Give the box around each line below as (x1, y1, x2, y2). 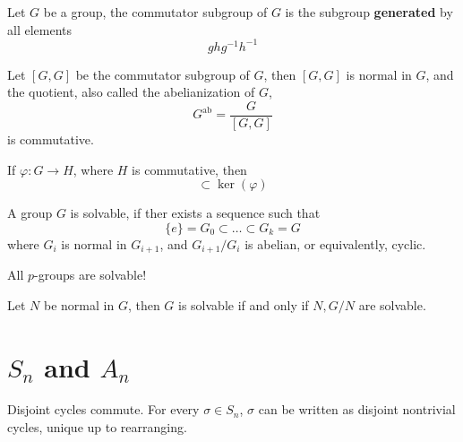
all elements (7, 20, 73, 39)
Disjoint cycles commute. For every (7, 400, 200, 419)
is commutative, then (132, 160, 247, 178)
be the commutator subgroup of (75, 65, 250, 83)
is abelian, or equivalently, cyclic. (244, 234, 426, 253)
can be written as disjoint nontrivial (258, 400, 456, 419)
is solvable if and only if (178, 295, 309, 314)
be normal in (43, 295, 115, 314)
